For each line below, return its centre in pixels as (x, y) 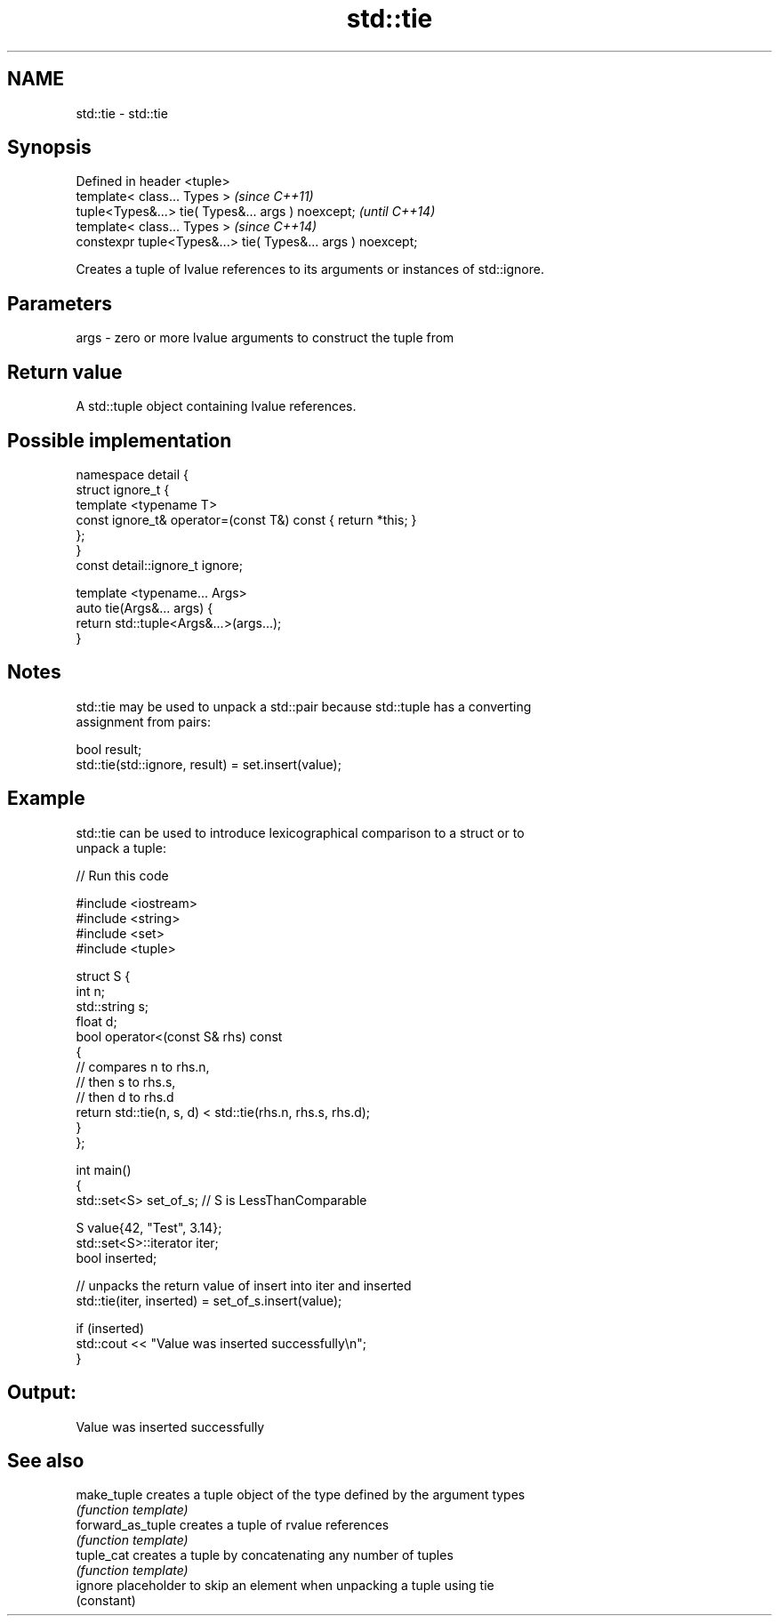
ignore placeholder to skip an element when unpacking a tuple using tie (285, 1586)
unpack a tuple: (121, 848)
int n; (91, 991)
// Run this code (122, 875)
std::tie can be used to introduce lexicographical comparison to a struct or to (300, 832)
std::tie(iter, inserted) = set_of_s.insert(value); (209, 1300)
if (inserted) (110, 1328)
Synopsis (49, 148)
